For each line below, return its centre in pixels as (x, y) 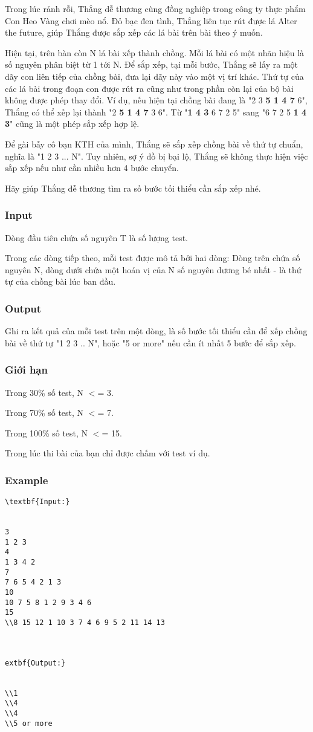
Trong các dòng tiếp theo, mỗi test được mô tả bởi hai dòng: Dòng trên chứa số (153, 258)
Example (27, 480)
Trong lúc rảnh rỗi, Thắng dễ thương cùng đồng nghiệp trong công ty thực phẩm (155, 8)
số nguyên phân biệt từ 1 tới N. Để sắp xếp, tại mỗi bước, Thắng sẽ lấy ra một (152, 64)
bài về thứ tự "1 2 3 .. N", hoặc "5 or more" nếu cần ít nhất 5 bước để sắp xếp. (150, 342)
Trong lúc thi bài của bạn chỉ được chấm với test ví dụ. (108, 453)
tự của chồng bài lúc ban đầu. (60, 281)
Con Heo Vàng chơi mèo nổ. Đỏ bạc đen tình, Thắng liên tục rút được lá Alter (151, 20)
